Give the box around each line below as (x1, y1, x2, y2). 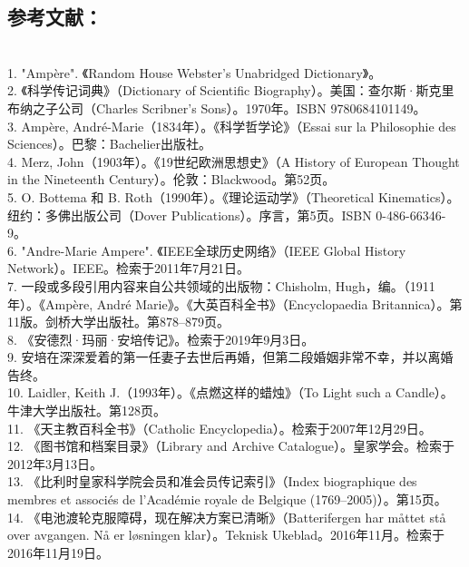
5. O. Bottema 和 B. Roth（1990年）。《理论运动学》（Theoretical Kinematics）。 (7, 187, 460, 206)
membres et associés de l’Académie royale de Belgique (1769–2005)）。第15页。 (7, 490, 447, 509)
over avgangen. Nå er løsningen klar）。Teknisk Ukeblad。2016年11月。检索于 (7, 525, 445, 544)
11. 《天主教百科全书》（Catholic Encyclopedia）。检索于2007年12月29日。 (7, 418, 432, 437)
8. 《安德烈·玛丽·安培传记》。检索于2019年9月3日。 (7, 329, 315, 348)
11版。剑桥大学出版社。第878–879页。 (7, 312, 230, 331)
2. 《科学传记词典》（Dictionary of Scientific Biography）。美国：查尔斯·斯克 (7, 81, 442, 100)
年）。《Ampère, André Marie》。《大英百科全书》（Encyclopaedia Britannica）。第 (7, 294, 463, 313)
